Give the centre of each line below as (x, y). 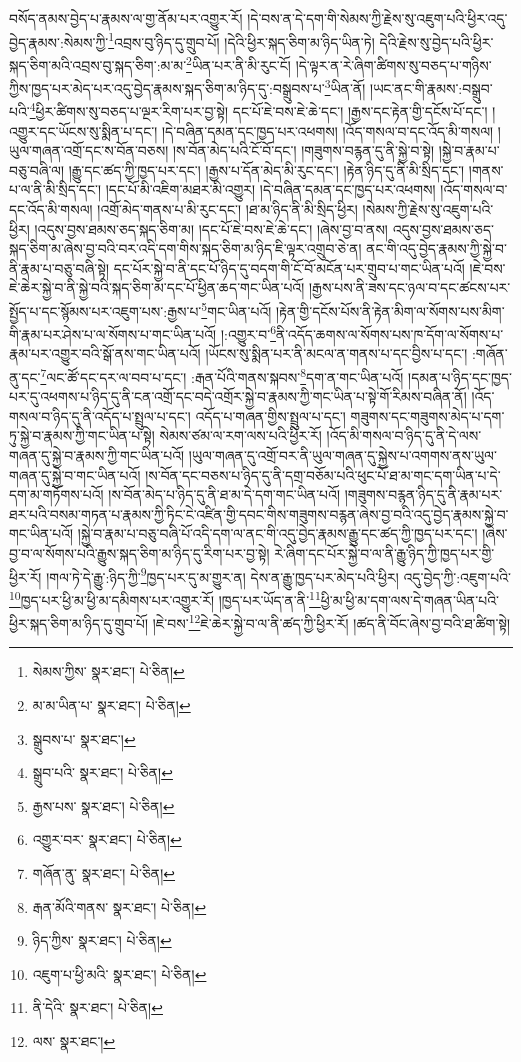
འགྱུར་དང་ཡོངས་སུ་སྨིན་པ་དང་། (83, 130)
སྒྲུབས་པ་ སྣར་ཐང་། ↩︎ (84, 738)
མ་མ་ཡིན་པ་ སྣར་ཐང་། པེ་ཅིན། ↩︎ (111, 704)
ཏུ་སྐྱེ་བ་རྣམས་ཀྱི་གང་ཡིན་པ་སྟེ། (82, 435)
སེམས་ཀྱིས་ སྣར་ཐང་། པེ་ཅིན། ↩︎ (108, 671)
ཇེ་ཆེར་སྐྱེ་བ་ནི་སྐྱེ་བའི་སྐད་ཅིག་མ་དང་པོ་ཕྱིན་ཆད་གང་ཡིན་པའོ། (157, 287)
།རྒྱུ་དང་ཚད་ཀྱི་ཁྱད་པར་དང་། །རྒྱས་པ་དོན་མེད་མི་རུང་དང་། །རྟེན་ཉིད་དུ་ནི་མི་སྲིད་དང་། (266, 169)
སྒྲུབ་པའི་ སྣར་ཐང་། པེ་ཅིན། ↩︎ (102, 772)
